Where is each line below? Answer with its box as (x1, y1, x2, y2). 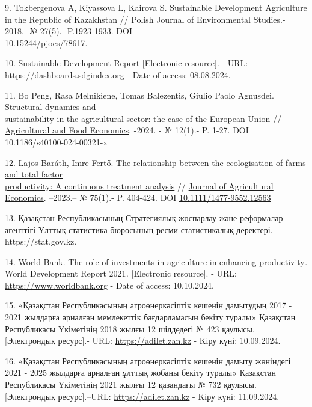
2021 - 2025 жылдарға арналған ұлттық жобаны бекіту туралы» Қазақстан (5, 366, 276, 379)
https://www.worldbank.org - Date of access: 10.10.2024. (5, 278, 214, 291)
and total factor (5, 168, 63, 180)
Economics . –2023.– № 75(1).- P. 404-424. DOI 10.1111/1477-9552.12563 (5, 191, 271, 204)
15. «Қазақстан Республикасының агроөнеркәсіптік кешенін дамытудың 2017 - (5, 299, 292, 311)
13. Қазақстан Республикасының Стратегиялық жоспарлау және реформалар (5, 211, 283, 224)
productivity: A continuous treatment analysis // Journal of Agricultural (5, 179, 274, 192)
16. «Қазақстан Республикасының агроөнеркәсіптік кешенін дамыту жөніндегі (5, 354, 291, 367)
